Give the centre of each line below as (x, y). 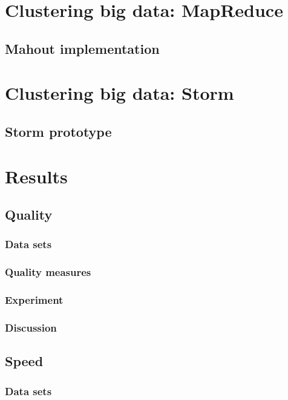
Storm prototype (58, 131)
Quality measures (48, 272)
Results (36, 176)
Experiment (34, 300)
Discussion (31, 327)
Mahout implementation (82, 48)
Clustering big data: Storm (119, 93)
